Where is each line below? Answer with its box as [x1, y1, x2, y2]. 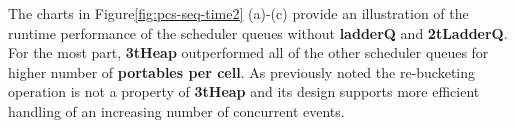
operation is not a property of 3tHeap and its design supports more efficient [8, 81, 480, 102]
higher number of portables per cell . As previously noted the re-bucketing [8, 61, 476, 82]
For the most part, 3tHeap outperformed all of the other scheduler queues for [8, 42, 489, 63]
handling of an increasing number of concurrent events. [8, 100, 345, 121]
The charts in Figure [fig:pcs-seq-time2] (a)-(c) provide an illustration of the [8, 3, 469, 23]
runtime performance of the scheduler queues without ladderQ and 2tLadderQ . [8, 22, 508, 43]
